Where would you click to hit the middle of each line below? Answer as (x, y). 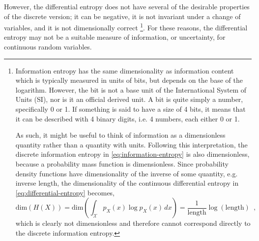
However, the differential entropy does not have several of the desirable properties (127, 6)
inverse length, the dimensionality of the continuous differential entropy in (127, 183)
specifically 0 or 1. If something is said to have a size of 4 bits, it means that (130, 109)
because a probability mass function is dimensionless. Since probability (122, 163)
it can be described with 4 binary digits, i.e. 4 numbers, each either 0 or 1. (128, 118)
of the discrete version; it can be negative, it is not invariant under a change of (122, 16)
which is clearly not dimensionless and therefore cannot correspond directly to (133, 223)
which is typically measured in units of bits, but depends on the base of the (129, 80)
